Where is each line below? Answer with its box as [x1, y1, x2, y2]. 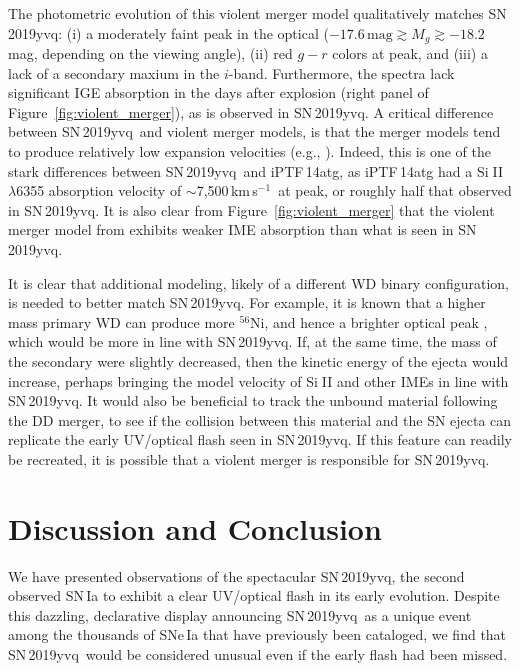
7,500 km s [196, 180, 258, 201]
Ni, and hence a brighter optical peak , [250, 311, 488, 332]
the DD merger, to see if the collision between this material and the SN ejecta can [8, 409, 512, 430]
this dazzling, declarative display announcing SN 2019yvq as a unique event [8, 604, 472, 625]
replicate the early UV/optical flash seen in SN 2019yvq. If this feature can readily [8, 429, 513, 450]
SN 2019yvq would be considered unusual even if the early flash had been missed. [8, 644, 508, 665]
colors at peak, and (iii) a [332, 43, 488, 64]
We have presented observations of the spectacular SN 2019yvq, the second [8, 565, 465, 586]
